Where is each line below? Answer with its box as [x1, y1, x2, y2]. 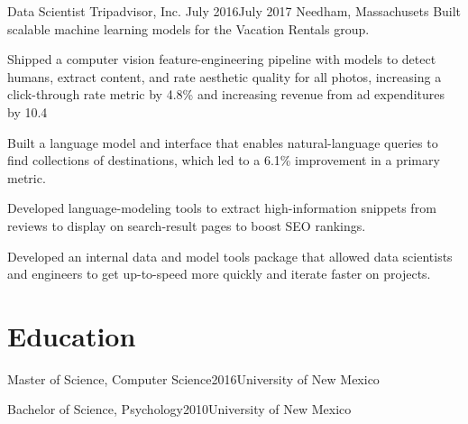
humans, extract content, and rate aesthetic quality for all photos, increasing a [7, 67, 442, 86]
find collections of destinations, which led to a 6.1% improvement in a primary [7, 151, 440, 170]
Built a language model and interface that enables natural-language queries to [7, 133, 438, 152]
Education [7, 317, 136, 354]
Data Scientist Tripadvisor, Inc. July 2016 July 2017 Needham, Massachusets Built [7, 2, 462, 20]
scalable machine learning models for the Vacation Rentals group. [7, 19, 370, 38]
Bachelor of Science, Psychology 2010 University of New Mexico [7, 400, 352, 419]
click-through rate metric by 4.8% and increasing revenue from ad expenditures [7, 85, 445, 104]
